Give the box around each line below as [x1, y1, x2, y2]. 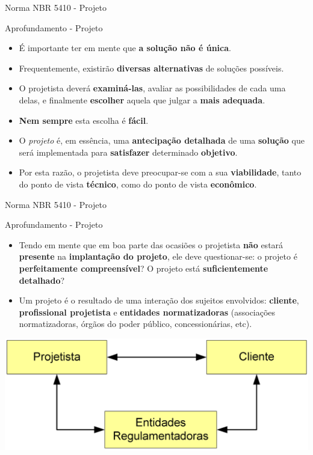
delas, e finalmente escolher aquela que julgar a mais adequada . [19, 93, 265, 106]
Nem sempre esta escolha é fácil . [19, 114, 149, 126]
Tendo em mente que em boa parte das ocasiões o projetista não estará [19, 238, 284, 251]
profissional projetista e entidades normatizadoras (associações [19, 305, 276, 318]
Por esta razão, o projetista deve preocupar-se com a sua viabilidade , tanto [19, 166, 302, 179]
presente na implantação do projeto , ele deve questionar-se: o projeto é [19, 250, 297, 263]
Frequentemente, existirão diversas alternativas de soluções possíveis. [19, 61, 284, 74]
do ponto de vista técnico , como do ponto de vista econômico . [19, 177, 257, 190]
